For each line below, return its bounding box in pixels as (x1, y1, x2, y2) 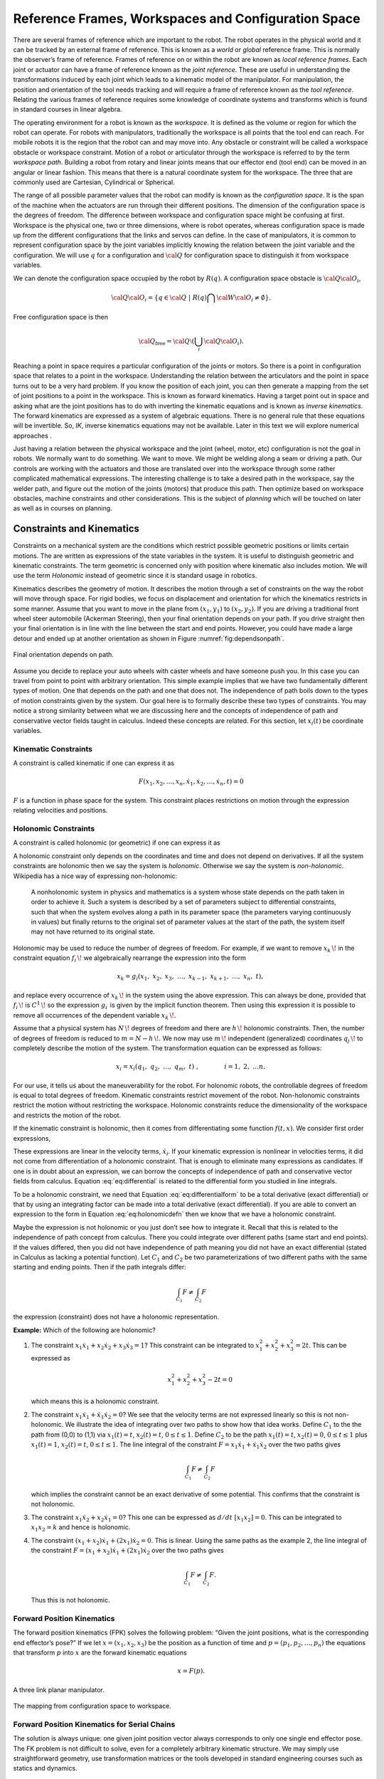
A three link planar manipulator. (13, 1685, 105, 1694)
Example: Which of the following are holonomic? (13, 1326, 156, 1334)
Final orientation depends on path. (13, 650, 114, 659)
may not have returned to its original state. (31, 927, 156, 936)
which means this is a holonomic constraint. (31, 1397, 160, 1405)
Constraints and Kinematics (13, 523, 140, 535)
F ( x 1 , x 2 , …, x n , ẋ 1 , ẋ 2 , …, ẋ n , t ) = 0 (138, 778, 245, 788)
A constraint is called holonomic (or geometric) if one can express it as (13, 838, 220, 847)
